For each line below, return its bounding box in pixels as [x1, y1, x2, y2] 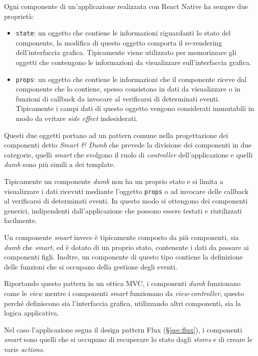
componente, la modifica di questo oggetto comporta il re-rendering [15, 37, 222, 47]
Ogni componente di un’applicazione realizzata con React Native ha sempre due [4, 1, 249, 11]
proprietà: [4, 10, 34, 21]
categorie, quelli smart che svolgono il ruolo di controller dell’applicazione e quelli [4, 149, 253, 159]
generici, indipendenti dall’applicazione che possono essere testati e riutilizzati [4, 205, 242, 215]
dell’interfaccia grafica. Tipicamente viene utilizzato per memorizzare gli [15, 47, 237, 57]
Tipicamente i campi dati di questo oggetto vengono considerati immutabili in [15, 103, 255, 113]
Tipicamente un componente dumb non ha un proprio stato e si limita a [4, 176, 224, 186]
